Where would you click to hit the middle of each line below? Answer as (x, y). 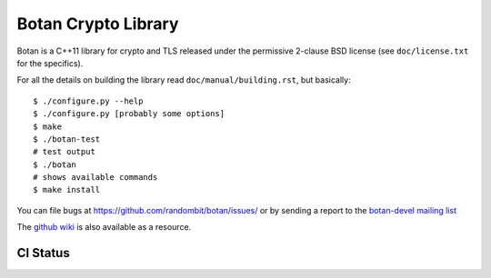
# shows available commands (95, 178)
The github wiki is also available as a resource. (104, 227)
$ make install (67, 190)
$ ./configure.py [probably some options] (129, 114)
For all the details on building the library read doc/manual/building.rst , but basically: (184, 80)
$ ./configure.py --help (88, 101)
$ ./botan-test (67, 139)
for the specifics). (50, 63)
